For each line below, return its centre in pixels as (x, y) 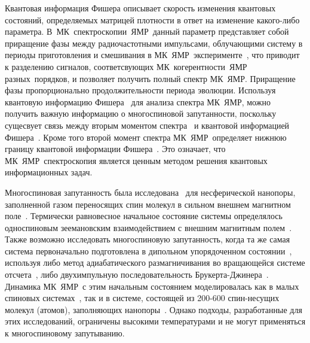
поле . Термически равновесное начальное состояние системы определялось (144, 216)
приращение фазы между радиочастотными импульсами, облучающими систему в (154, 43)
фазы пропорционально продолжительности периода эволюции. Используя (140, 90)
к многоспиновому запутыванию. (65, 333)
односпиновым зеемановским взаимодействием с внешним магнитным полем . (148, 227)
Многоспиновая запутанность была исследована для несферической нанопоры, (150, 192)
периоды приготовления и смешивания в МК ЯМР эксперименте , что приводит (152, 55)
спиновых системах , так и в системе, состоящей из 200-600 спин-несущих (142, 298)
